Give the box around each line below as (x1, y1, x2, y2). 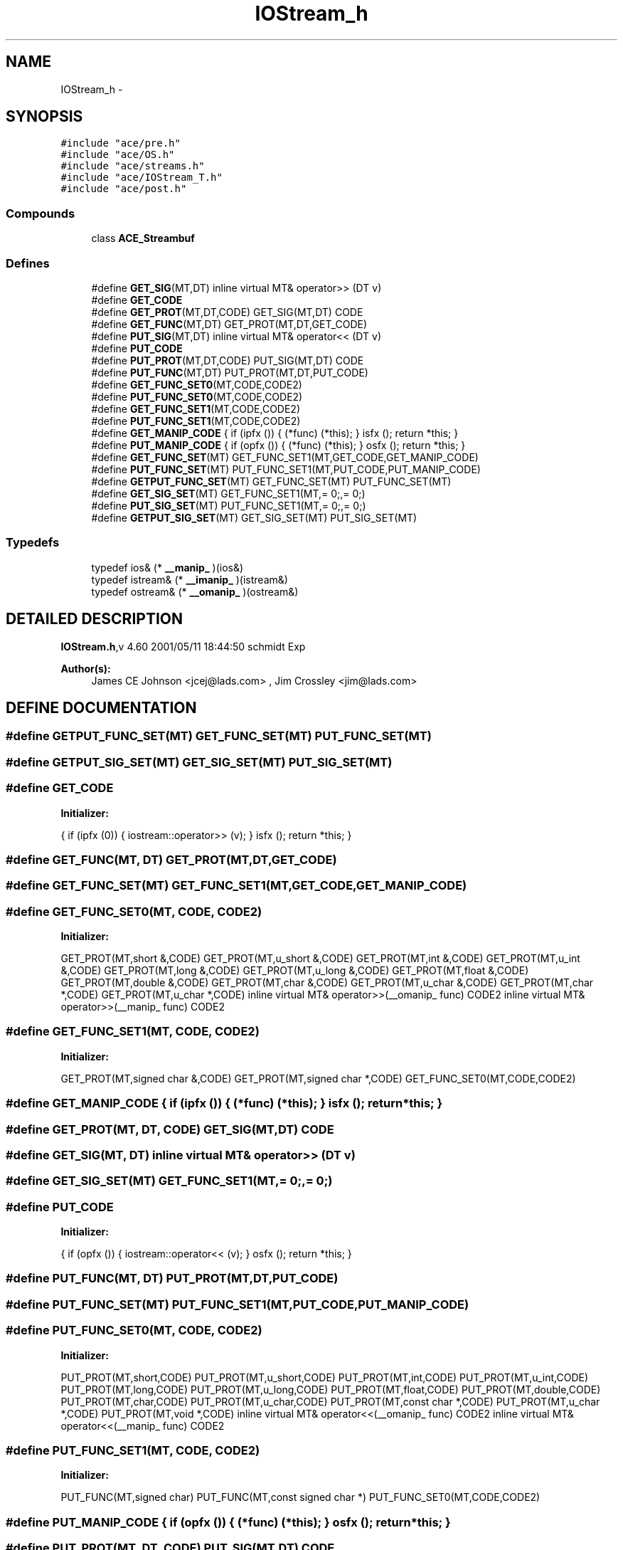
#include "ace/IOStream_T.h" (60, 172, 223, 184)
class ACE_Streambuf (91, 232, 195, 245)
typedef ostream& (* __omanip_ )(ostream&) (91, 585, 299, 598)
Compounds (6, 206, 75, 221)
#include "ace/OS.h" (60, 149, 175, 161)
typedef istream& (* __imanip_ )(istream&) (91, 573, 288, 586)
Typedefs (6, 535, 60, 550)
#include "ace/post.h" (60, 183, 187, 195)
